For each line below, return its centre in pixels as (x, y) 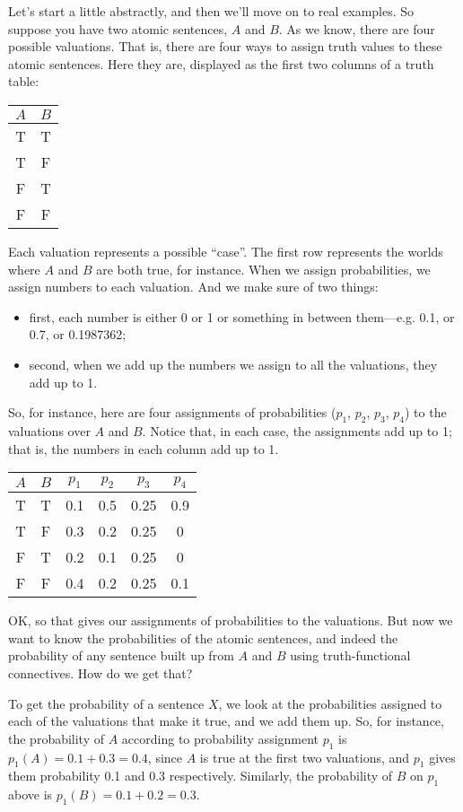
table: (24, 81)
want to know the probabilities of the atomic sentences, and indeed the (203, 637)
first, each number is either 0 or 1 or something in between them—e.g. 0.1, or (242, 316)
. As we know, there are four (357, 28)
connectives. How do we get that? (100, 673)
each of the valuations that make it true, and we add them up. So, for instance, (226, 721)
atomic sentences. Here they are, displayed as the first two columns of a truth (221, 63)
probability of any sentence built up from (121, 655)
